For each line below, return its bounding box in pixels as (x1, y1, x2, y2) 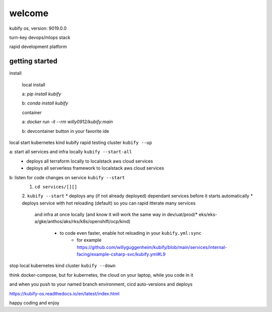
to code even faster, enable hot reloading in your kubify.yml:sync (59, 230, 201, 236)
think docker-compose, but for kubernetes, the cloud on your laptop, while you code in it (9, 272, 193, 278)
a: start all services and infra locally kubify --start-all (9, 149, 132, 155)
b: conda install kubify (22, 100, 69, 106)
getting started (9, 57, 57, 66)
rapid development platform (9, 43, 67, 50)
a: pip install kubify (22, 91, 61, 97)
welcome (9, 8, 49, 19)
